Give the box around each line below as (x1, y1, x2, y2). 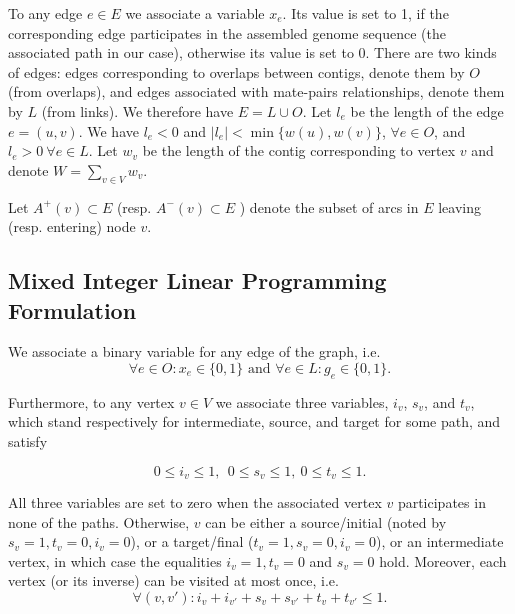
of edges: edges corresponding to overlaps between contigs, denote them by (8, 61, 465, 82)
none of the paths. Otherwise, (8, 511, 190, 532)
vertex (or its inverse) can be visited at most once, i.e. (8, 570, 339, 591)
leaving (438, 196, 481, 217)
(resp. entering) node (8, 216, 136, 237)
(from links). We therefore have (41, 100, 234, 121)
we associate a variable (125, 3, 265, 23)
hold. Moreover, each (379, 550, 507, 571)
